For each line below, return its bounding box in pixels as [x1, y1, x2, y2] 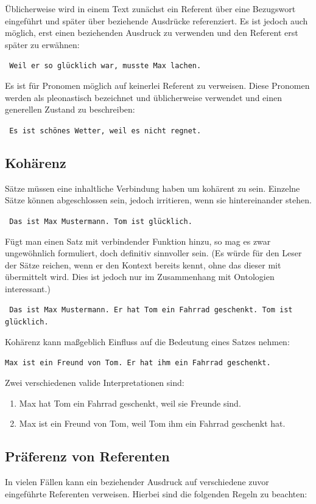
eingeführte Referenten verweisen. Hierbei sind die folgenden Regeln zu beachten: [5, 487, 307, 500]
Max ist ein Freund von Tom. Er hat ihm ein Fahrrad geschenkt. [5, 359, 271, 368]
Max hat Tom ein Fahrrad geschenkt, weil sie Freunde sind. [19, 396, 241, 409]
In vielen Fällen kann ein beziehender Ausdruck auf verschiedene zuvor [5, 475, 269, 488]
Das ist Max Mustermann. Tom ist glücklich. [9, 217, 192, 226]
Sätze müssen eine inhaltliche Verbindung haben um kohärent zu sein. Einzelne [5, 181, 300, 194]
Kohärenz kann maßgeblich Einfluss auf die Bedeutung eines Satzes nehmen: [5, 335, 290, 348]
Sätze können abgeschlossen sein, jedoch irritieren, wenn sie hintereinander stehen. [5, 194, 312, 206]
